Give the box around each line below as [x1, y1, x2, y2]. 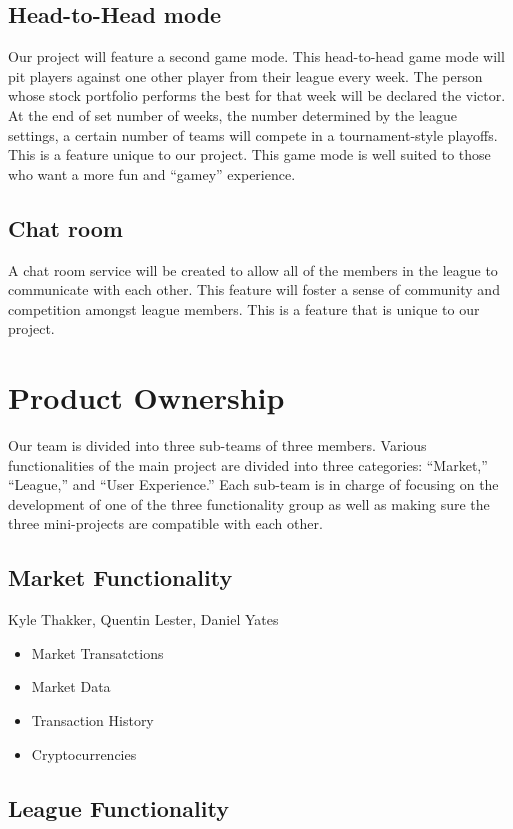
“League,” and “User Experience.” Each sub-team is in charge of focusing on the [8, 474, 499, 495]
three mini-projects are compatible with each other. [8, 513, 323, 534]
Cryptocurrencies [31, 743, 137, 764]
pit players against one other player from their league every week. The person [8, 65, 483, 86]
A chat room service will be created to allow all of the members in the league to [8, 259, 498, 280]
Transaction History [31, 710, 154, 731]
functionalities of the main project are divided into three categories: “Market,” [8, 454, 488, 475]
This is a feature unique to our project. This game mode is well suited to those [8, 144, 491, 165]
